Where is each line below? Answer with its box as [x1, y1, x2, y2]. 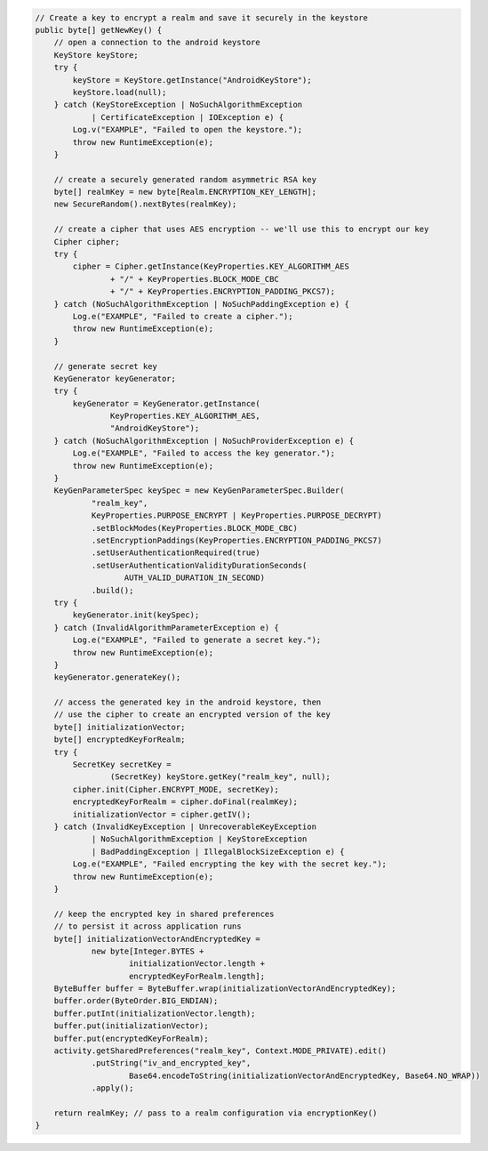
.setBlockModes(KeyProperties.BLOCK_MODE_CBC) [91, 523, 298, 533]
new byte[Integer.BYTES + [91, 946, 204, 956]
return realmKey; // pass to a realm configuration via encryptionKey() [53, 1107, 378, 1118]
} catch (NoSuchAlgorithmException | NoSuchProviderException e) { [53, 436, 355, 446]
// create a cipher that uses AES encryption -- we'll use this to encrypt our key [53, 224, 429, 235]
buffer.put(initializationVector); [53, 1021, 209, 1031]
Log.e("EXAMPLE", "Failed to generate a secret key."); [72, 635, 322, 645]
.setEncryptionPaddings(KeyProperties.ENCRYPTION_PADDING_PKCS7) [91, 535, 382, 545]
